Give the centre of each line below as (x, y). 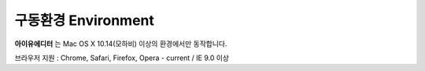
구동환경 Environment (85, 20)
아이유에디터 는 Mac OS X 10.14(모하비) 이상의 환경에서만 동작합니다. (121, 44)
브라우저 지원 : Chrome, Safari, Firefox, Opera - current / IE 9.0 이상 (122, 58)
